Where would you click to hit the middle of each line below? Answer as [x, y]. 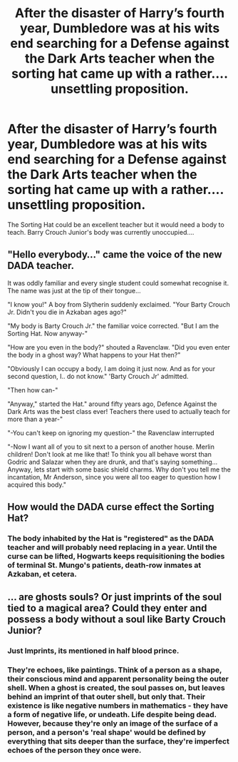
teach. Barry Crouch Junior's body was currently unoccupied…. [101, 232]
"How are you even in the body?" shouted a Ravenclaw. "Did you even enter [119, 347]
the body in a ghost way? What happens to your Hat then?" [94, 355]
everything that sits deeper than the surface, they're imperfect [118, 741]
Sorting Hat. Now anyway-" [47, 333]
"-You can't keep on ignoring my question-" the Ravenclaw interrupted [111, 432]
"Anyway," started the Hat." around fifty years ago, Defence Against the [112, 404]
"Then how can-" [33, 390]
